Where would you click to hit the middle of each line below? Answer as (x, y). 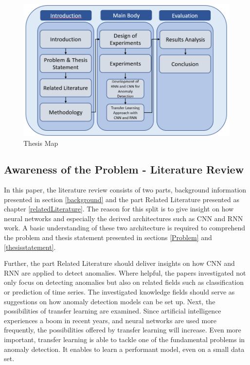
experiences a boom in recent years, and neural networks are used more (110, 320)
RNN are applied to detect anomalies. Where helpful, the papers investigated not (125, 272)
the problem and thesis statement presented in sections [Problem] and (108, 237)
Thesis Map (41, 143)
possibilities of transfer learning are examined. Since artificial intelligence (113, 311)
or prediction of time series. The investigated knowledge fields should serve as (119, 291)
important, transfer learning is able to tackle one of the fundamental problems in (125, 339)
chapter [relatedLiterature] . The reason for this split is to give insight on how (119, 209)
